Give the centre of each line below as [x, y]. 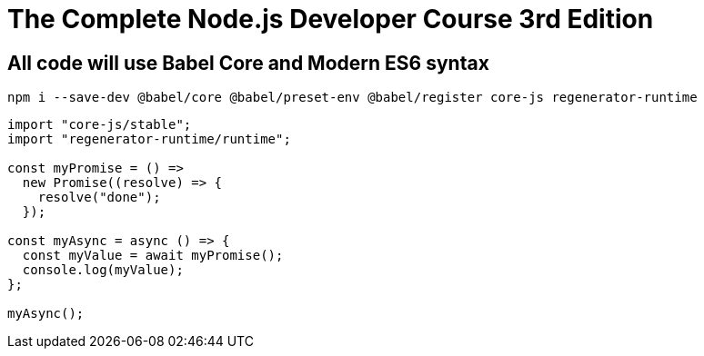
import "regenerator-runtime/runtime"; [149, 139]
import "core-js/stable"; [100, 125]
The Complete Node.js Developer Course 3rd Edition [331, 19]
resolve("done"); [99, 198]
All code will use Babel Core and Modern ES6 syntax [248, 63]
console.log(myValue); [103, 270]
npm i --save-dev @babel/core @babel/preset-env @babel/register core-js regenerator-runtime [352, 98]
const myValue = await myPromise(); [153, 256]
